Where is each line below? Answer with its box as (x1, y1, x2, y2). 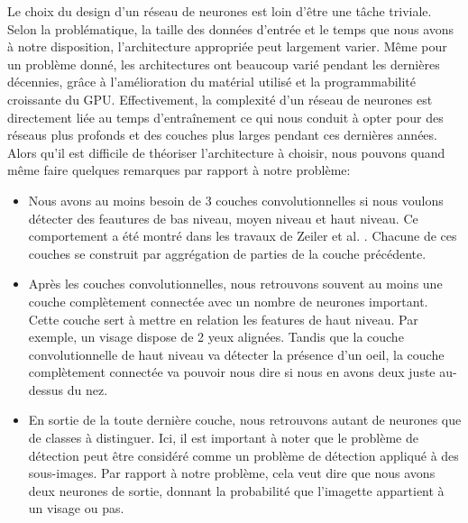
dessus (28, 380, 64, 399)
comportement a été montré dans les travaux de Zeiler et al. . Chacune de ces (28, 226, 457, 245)
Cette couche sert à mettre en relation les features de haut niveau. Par (28, 309, 418, 328)
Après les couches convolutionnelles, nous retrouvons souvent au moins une (28, 274, 443, 293)
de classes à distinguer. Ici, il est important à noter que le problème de (28, 428, 418, 447)
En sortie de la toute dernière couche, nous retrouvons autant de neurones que (28, 410, 462, 429)
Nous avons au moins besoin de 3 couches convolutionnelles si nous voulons (28, 190, 444, 209)
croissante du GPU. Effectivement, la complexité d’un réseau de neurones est (7, 89, 433, 108)
